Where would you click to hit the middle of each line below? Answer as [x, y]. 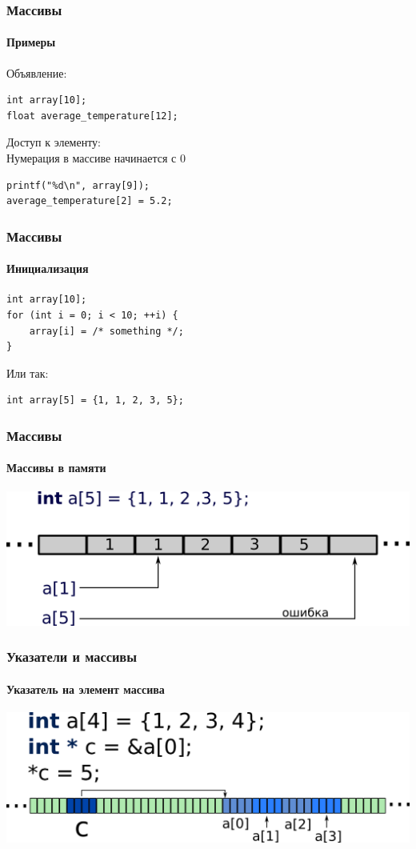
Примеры [31, 42]
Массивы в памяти [56, 468]
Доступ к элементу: [54, 142]
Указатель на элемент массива [86, 689]
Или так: [28, 372]
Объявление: [37, 72]
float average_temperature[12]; [92, 116]
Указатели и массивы [72, 657]
